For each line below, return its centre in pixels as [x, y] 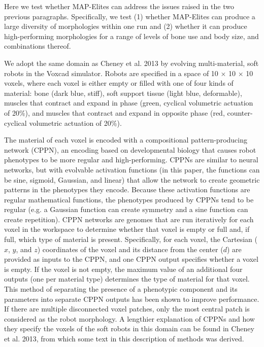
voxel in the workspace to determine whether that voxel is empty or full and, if [127, 229]
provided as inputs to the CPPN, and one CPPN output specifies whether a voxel [131, 259]
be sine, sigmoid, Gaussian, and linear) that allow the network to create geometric [132, 179]
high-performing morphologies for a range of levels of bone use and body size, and [131, 36]
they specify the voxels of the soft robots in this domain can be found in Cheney [129, 328]
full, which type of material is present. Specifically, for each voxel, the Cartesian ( [131, 239]
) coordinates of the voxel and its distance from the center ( [130, 249]
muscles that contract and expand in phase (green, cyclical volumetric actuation [129, 103]
